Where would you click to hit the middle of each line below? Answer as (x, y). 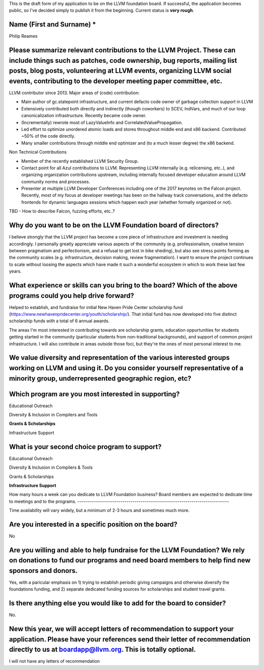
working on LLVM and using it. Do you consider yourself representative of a (126, 368)
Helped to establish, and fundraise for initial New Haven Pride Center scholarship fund (96, 307)
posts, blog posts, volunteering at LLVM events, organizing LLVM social (120, 71)
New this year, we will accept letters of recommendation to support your (121, 629)
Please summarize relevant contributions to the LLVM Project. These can (122, 50)
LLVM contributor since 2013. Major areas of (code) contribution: (74, 93)
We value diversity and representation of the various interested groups (119, 358)
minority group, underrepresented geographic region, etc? (100, 378)
